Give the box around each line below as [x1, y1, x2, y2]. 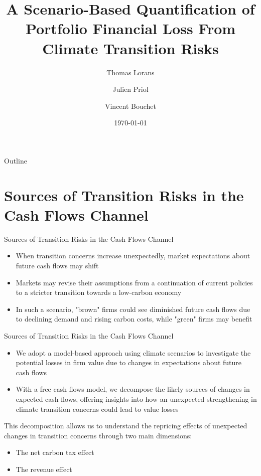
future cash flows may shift [16, 260, 99, 270]
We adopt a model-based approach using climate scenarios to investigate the [16, 347, 251, 358]
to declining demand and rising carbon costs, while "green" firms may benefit [16, 313, 252, 324]
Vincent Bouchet [104, 100, 157, 111]
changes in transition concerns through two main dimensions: [4, 430, 192, 440]
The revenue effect [16, 463, 72, 474]
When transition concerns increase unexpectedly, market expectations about [16, 250, 250, 261]
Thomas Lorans [106, 67, 155, 77]
